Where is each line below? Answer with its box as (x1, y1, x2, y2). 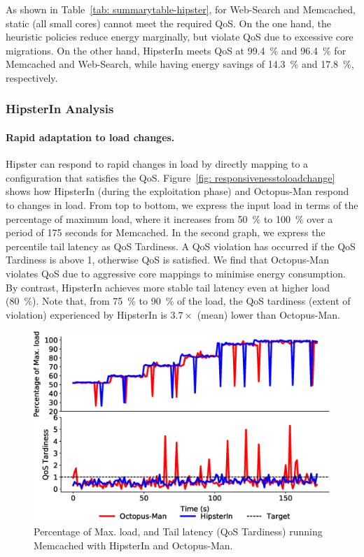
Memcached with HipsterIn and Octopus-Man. (34, 537, 233, 552)
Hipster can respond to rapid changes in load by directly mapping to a (6, 157, 309, 171)
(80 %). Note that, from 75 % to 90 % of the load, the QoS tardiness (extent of (6, 294, 351, 308)
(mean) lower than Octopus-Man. (197, 307, 340, 321)
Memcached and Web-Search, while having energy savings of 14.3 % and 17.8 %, (6, 57, 354, 71)
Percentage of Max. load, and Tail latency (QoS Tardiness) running (34, 523, 323, 538)
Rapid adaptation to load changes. (6, 130, 175, 144)
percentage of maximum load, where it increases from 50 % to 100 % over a (6, 211, 333, 226)
